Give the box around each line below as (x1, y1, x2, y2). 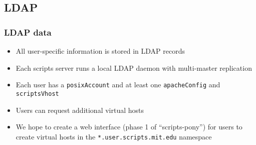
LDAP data (4, 26, 52, 38)
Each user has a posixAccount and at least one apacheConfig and (16, 79, 220, 90)
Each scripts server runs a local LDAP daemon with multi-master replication (16, 62, 252, 73)
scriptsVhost (16, 90, 59, 97)
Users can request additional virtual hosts (16, 104, 144, 115)
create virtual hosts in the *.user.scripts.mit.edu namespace (16, 131, 212, 141)
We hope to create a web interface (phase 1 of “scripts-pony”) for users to (16, 121, 242, 132)
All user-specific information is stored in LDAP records (16, 46, 185, 56)
